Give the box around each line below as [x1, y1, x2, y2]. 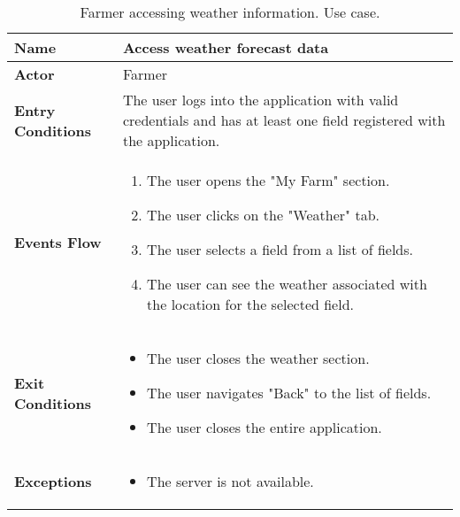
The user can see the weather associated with [147, 274, 427, 294]
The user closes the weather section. [147, 348, 370, 368]
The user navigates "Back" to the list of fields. [147, 382, 432, 403]
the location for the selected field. [147, 294, 354, 314]
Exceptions [14, 471, 92, 491]
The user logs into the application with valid [122, 89, 399, 110]
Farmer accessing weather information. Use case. [80, 2, 380, 22]
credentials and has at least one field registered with [122, 110, 446, 130]
